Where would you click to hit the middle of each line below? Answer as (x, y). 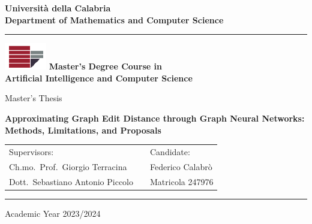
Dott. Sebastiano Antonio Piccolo (71, 181)
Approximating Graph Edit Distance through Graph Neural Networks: (155, 118)
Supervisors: (31, 151)
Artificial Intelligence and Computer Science (99, 78)
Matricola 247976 (182, 181)
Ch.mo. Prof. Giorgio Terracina (68, 166)
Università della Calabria (58, 8)
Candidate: (170, 151)
